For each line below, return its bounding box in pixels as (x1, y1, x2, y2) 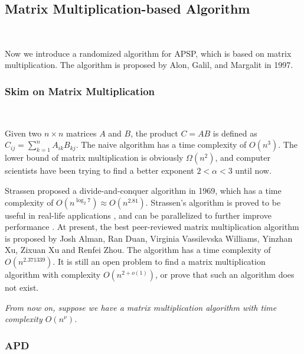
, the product (130, 126, 178, 139)
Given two (5, 126, 42, 139)
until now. (235, 164, 272, 177)
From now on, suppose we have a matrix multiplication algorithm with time (5, 301, 277, 313)
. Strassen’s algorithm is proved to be (145, 196, 281, 208)
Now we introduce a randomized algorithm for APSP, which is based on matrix (5, 47, 292, 59)
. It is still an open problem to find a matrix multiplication (53, 255, 266, 267)
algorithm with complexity (5, 268, 101, 280)
